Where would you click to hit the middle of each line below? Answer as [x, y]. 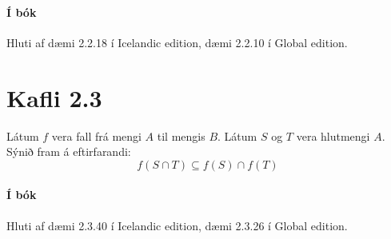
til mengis [181, 135]
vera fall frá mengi [96, 135]
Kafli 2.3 [54, 97]
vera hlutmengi [333, 135]
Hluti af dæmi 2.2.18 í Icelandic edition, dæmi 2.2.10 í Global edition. [177, 42]
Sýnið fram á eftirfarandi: [69, 151]
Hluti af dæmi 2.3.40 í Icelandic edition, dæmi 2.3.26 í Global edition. [177, 225]
